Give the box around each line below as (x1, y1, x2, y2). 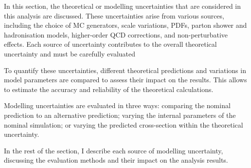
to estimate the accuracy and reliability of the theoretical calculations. (4, 84, 214, 94)
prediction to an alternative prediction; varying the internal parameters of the (4, 110, 236, 120)
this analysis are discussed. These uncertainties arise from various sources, (4, 10, 224, 20)
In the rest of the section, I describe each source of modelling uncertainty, (4, 145, 223, 155)
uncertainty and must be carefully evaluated (4, 48, 136, 58)
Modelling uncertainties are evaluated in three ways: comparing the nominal (4, 100, 231, 111)
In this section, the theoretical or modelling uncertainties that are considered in (4, 1, 241, 11)
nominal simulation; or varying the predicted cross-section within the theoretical (4, 119, 243, 130)
